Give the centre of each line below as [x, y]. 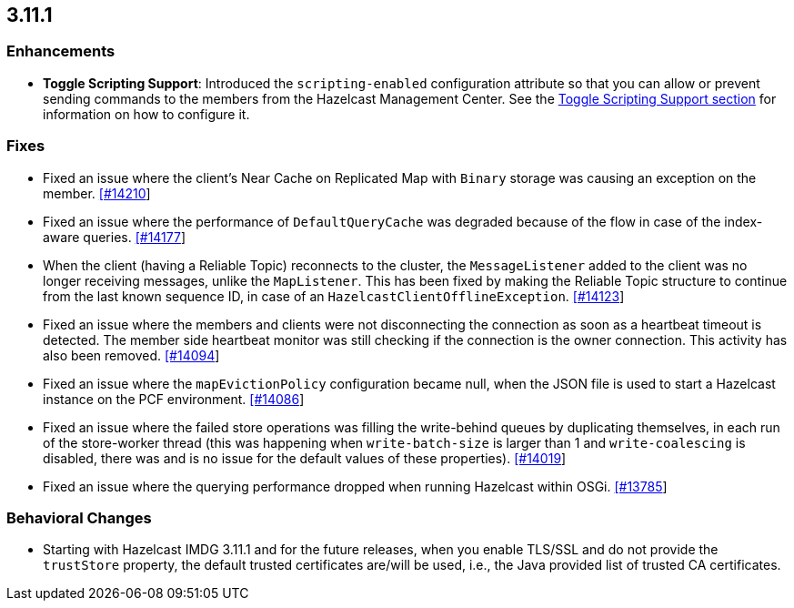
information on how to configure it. [146, 114]
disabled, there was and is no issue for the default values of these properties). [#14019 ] [305, 458]
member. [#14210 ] [97, 193]
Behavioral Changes [79, 517]
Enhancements [61, 51]
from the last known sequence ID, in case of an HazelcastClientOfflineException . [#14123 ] [334, 296]
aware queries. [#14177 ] [115, 237]
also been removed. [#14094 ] [131, 355]
